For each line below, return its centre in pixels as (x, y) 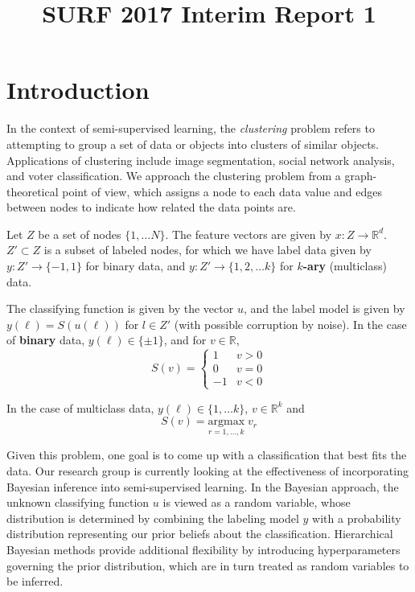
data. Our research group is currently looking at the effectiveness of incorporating (207, 471)
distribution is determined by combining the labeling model (153, 518)
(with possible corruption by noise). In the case (290, 324)
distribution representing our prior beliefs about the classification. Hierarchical (200, 534)
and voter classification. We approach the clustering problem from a (174, 176)
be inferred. (35, 581)
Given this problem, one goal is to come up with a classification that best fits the (207, 455)
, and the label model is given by (324, 308)
